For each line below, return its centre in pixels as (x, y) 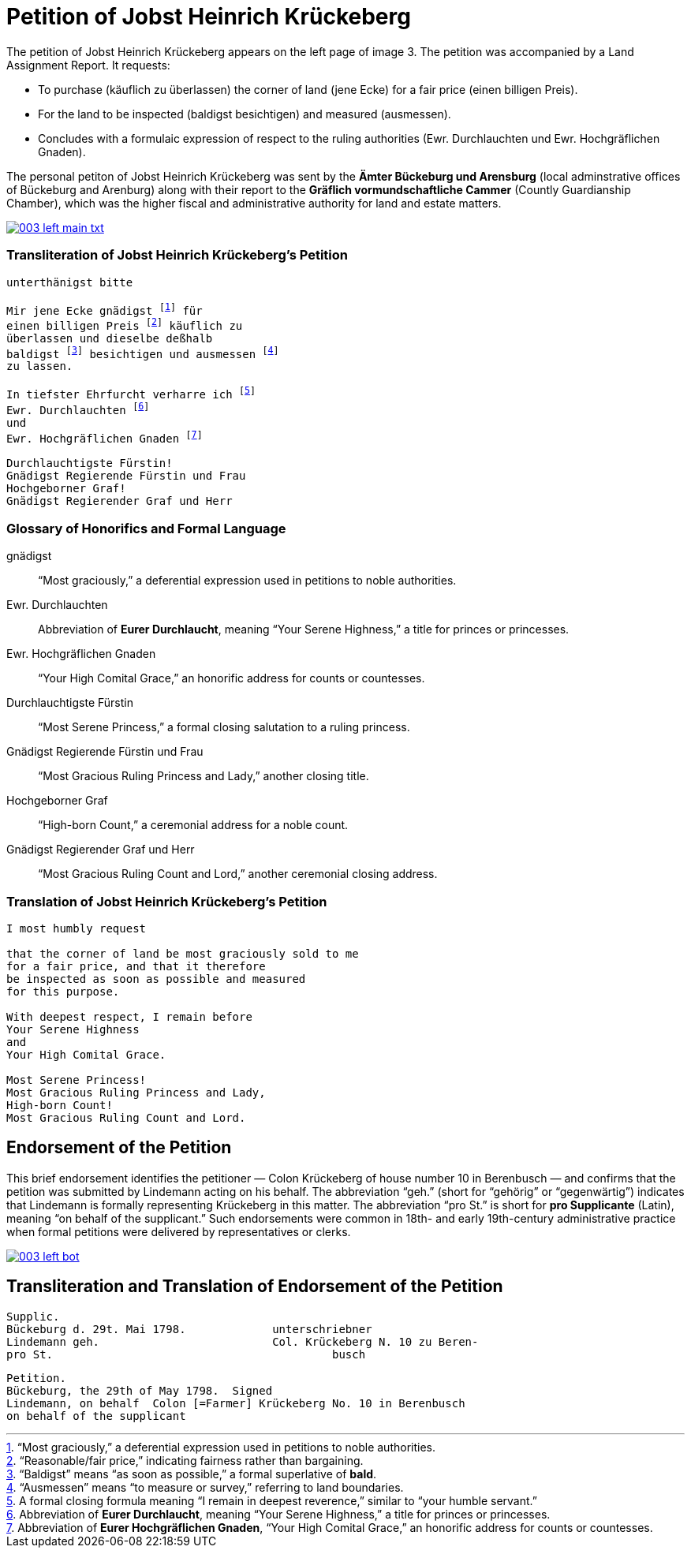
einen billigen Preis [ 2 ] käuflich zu (125, 324)
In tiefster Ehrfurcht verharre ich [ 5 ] (131, 393)
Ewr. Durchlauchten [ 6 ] (78, 409)
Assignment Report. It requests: (88, 65)
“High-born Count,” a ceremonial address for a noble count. (193, 825)
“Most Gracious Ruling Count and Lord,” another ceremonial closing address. (238, 874)
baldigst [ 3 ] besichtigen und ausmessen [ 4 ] (143, 352)
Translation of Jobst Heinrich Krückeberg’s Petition (167, 901)
